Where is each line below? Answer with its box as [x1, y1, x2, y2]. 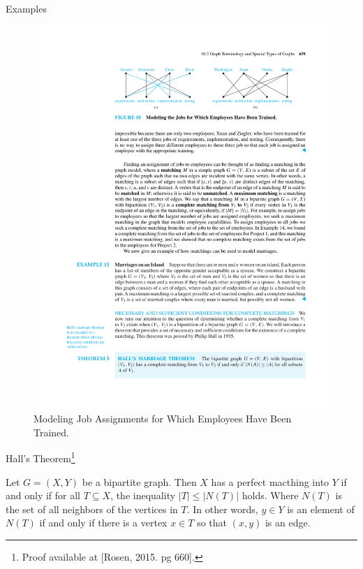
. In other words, [186, 501, 258, 516]
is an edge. [265, 515, 311, 530]
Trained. [34, 424, 70, 439]
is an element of [287, 501, 355, 516]
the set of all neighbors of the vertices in [6, 501, 178, 516]
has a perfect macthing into [211, 474, 329, 489]
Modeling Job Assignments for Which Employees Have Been [34, 411, 292, 426]
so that [197, 515, 227, 530]
